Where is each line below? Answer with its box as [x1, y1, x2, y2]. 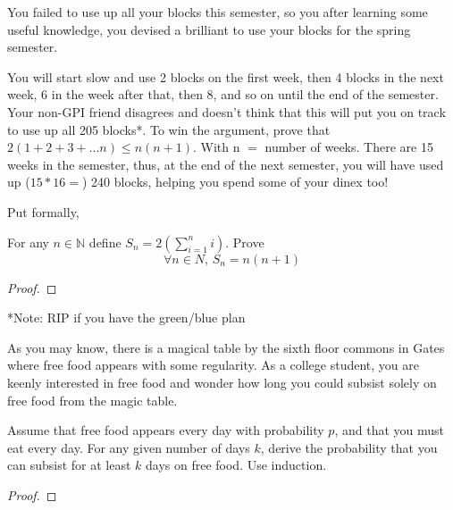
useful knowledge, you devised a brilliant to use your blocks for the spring [7, 20, 411, 38]
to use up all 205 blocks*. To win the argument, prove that [7, 120, 331, 138]
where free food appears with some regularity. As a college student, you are [7, 355, 419, 374]
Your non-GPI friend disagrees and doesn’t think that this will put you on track [7, 102, 446, 121]
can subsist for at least [7, 456, 131, 474]
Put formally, [7, 202, 80, 221]
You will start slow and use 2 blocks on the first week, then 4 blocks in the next [7, 67, 444, 86]
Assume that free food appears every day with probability [7, 421, 324, 439]
